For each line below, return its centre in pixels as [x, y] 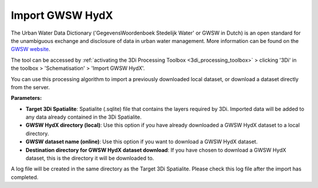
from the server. [30, 87]
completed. [24, 177]
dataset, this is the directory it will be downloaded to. [90, 158]
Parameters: [26, 98]
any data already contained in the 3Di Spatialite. [84, 117]
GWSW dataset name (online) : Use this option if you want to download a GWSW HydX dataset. [142, 142]
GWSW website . [31, 49]
